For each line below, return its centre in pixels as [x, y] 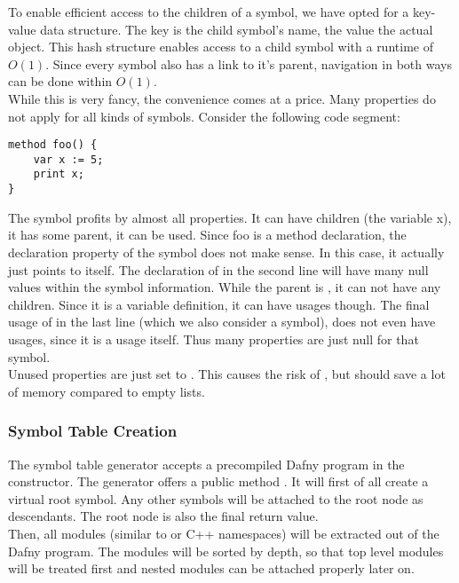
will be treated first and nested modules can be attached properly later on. [211, 568]
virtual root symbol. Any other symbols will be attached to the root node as [216, 498]
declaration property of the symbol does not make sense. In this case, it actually [226, 252]
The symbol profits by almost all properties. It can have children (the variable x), [230, 217]
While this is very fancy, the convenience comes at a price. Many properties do [222, 98]
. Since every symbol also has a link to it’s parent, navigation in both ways [249, 63]
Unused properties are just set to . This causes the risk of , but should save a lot [227, 374]
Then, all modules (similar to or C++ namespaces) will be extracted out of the [224, 533]
